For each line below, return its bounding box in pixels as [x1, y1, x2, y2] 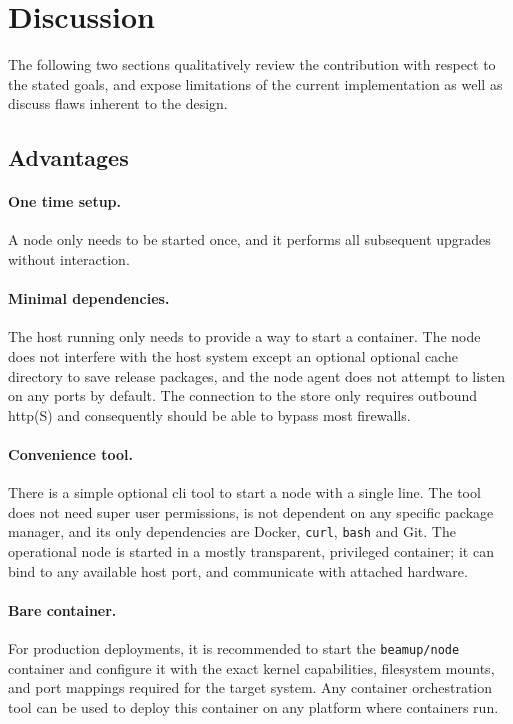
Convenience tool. [8, 444, 133, 465]
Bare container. [8, 599, 117, 620]
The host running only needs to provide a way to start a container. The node [8, 326, 481, 347]
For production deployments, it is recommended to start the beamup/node [8, 638, 460, 659]
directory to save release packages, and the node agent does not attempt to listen [8, 365, 506, 386]
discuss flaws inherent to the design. [8, 93, 228, 114]
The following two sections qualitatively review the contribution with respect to [8, 54, 496, 75]
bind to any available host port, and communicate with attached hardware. [8, 560, 468, 581]
